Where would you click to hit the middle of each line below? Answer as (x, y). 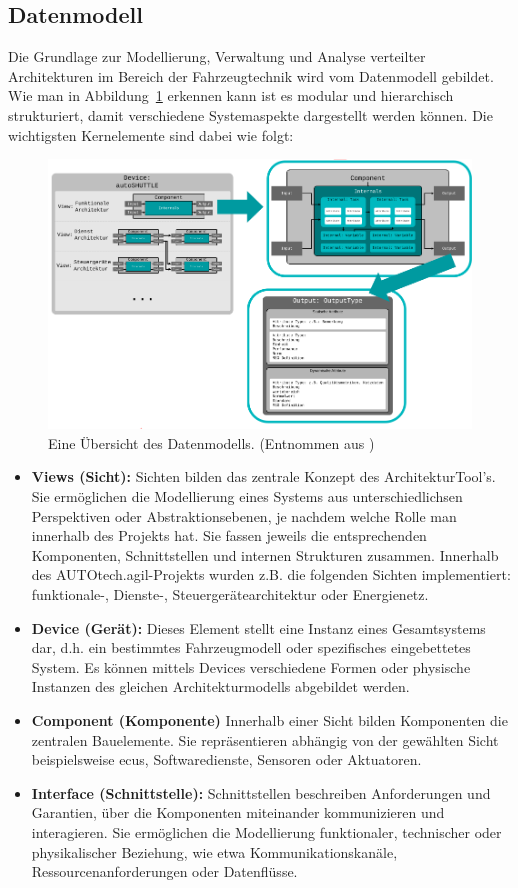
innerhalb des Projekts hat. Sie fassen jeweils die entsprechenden (229, 535)
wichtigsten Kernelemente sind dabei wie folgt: (151, 134)
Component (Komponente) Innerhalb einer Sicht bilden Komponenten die (269, 719)
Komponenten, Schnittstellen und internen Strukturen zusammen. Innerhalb (265, 554)
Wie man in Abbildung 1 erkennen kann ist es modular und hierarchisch (231, 95)
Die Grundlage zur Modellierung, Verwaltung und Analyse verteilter (217, 56)
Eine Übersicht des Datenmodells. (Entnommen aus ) (211, 442)
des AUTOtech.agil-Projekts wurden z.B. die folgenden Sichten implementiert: (271, 574)
